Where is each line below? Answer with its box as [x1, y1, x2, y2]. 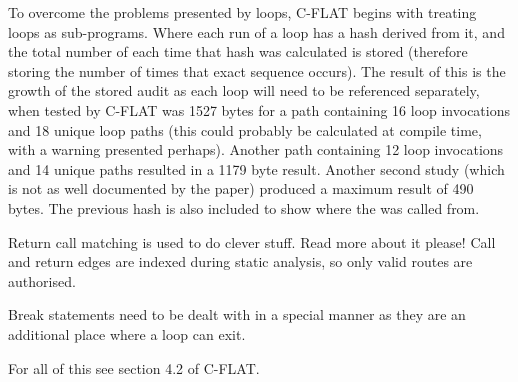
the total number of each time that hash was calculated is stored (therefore [8, 41, 468, 62]
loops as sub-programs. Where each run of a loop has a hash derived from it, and [8, 21, 505, 42]
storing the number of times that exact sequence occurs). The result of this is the [8, 60, 506, 81]
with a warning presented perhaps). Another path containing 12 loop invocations [8, 139, 504, 160]
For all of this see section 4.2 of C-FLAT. [8, 357, 260, 378]
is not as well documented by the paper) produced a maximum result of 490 [8, 178, 474, 199]
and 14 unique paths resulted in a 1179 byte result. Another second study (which [8, 158, 505, 179]
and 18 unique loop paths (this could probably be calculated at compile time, [8, 119, 482, 140]
